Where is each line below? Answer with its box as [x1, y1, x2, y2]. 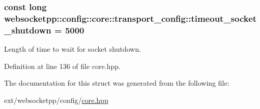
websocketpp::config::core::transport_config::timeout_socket [4, 12, 257, 24]
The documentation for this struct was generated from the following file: [4, 78, 229, 88]
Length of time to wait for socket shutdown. [4, 44, 141, 54]
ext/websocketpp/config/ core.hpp [4, 94, 108, 105]
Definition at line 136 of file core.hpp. [4, 60, 121, 71]
